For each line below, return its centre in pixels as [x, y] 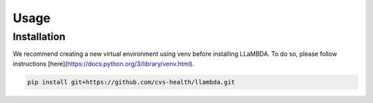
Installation [39, 37]
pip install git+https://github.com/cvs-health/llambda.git [131, 82]
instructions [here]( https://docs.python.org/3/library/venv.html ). [104, 64]
